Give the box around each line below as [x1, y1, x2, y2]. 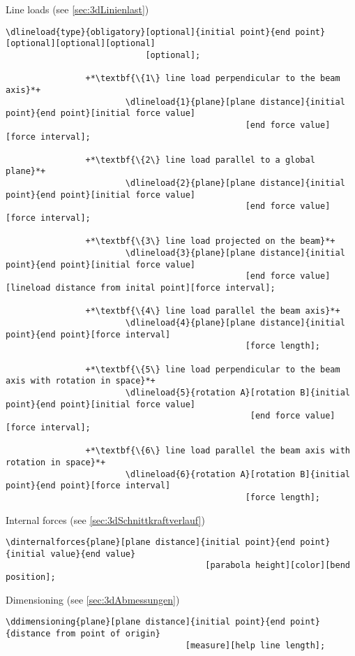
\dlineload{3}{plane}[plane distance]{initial [125, 248, 345, 258]
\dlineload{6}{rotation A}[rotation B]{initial [125, 469, 350, 479]
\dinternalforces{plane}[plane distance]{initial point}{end [6, 537, 296, 548]
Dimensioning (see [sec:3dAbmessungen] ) [6, 592, 180, 606]
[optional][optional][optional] [6, 38, 156, 49]
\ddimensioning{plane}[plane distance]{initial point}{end [6, 617, 285, 627]
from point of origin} [55, 628, 160, 639]
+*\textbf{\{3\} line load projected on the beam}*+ [85, 236, 335, 247]
